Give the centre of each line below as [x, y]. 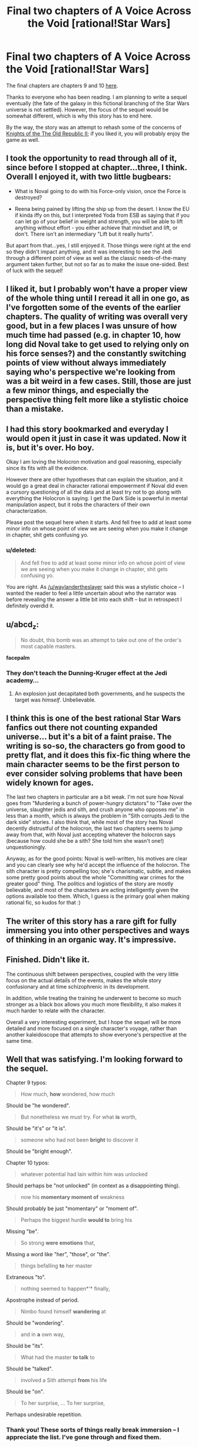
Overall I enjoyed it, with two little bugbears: [89, 177]
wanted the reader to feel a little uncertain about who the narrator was [91, 593]
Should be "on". [25, 1391]
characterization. [27, 511]
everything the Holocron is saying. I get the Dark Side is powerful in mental [97, 498]
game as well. [23, 139]
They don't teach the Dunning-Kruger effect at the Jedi [87, 673]
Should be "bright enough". [39, 1151]
